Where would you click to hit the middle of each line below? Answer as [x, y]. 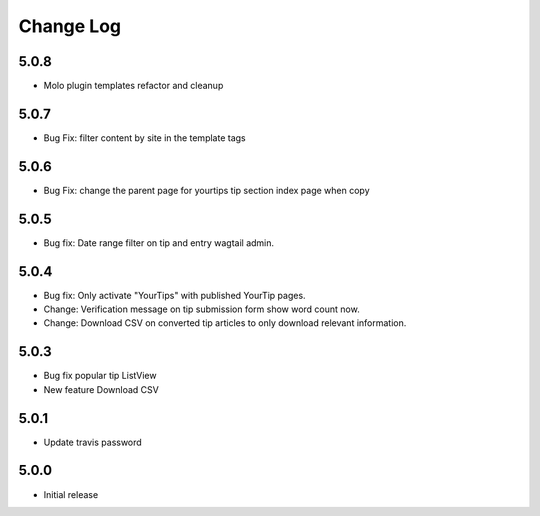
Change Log [70, 26]
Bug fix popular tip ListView [100, 376]
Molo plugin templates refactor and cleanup [133, 86]
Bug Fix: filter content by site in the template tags [144, 137]
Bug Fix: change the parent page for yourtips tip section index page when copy [206, 190]
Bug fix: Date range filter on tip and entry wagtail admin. [159, 242]
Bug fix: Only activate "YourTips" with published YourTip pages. [174, 295]
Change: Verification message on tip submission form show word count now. [201, 309]
